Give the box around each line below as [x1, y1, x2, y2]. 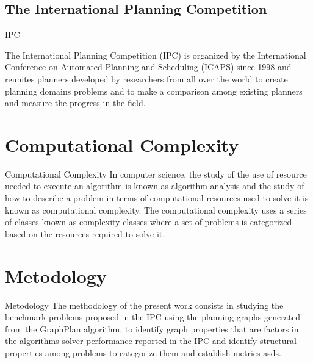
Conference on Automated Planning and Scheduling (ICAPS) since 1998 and [5, 60, 292, 73]
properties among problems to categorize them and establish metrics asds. [5, 346, 281, 359]
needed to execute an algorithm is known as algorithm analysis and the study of [5, 179, 304, 192]
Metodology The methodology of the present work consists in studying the [5, 298, 284, 311]
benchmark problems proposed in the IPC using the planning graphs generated [5, 311, 301, 323]
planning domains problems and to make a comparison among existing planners [5, 84, 303, 97]
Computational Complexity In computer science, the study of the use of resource [5, 167, 307, 180]
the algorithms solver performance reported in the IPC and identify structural [5, 334, 297, 347]
